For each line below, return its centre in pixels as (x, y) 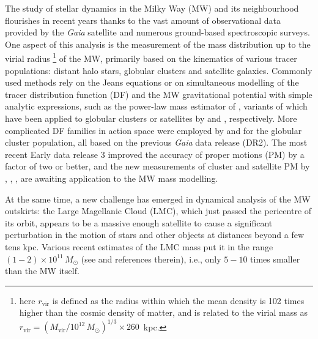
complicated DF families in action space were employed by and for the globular (153, 130)
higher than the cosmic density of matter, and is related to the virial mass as (163, 312)
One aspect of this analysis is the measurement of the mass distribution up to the (158, 44)
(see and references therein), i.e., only (151, 259)
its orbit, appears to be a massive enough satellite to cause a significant (139, 222)
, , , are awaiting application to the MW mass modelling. (112, 178)
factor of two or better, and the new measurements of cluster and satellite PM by (157, 166)
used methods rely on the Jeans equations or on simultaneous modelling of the (152, 82)
